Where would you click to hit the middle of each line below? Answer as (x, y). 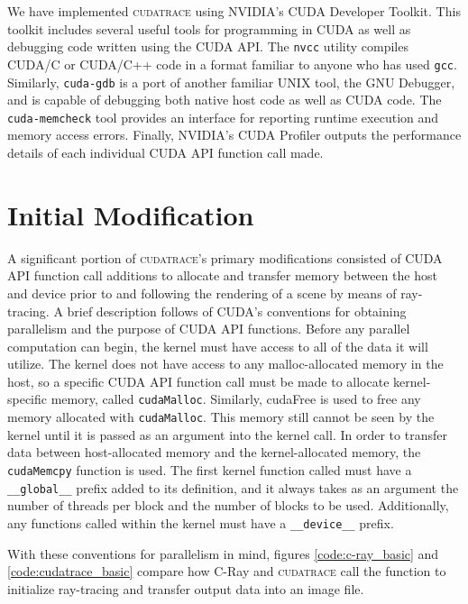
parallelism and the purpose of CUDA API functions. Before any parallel (209, 329)
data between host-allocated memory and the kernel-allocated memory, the (214, 452)
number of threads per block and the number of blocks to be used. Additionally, (228, 505)
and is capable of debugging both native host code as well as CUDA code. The (225, 100)
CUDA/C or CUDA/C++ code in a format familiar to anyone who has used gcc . (232, 64)
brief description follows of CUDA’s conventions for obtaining (237, 311)
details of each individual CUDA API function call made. (165, 152)
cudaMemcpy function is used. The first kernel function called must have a (210, 469)
